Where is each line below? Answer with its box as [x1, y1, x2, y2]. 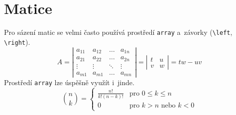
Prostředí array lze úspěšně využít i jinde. [4, 77, 134, 88]
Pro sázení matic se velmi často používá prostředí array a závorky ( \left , [4, 27, 233, 37]
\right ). [4, 36, 30, 47]
